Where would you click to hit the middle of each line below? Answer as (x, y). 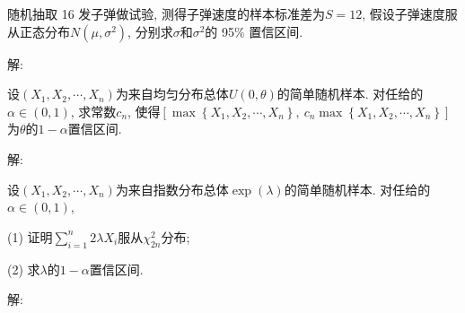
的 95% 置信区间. (254, 31)
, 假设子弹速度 (404, 13)
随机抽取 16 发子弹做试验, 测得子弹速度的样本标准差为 (166, 13)
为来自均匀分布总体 (172, 94)
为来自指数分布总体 (172, 189)
